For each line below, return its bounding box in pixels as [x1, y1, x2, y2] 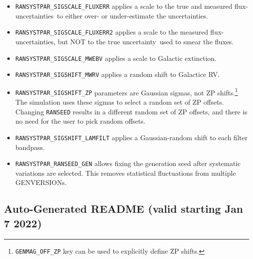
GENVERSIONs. [15, 177, 67, 187]
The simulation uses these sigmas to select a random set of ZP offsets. [15, 97, 224, 107]
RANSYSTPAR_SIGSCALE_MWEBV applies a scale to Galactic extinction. [15, 53, 217, 63]
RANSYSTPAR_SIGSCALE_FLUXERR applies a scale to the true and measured [15, 1, 233, 11]
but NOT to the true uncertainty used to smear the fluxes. [57, 36, 234, 46]
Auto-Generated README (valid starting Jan [4, 201, 243, 216]
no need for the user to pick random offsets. [15, 116, 145, 126]
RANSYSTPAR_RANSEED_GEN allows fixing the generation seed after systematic [15, 158, 241, 168]
